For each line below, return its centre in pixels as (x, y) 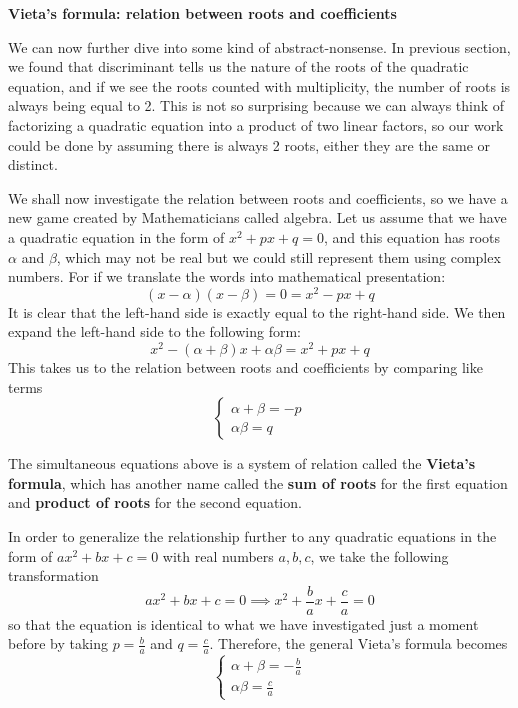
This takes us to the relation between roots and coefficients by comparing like (245, 367)
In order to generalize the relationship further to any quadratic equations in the (252, 536)
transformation (53, 575)
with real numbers (218, 555)
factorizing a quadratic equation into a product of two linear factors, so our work (256, 124)
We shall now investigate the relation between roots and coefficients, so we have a (258, 197)
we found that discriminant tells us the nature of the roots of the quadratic (238, 66)
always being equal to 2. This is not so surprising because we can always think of (256, 105)
